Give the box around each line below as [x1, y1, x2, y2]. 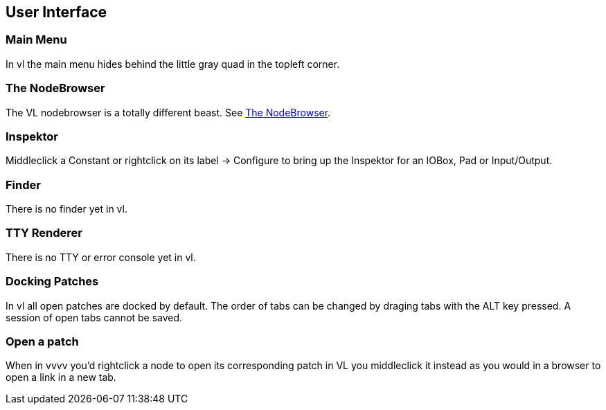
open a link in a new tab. [6, 371, 116, 384]
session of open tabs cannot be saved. [6, 311, 183, 323]
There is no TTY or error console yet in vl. [6, 251, 196, 263]
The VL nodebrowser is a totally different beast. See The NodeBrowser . [6, 106, 331, 118]
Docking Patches [6, 274, 99, 289]
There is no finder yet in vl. [6, 203, 127, 215]
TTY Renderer [6, 226, 83, 240]
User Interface [6, 3, 107, 21]
